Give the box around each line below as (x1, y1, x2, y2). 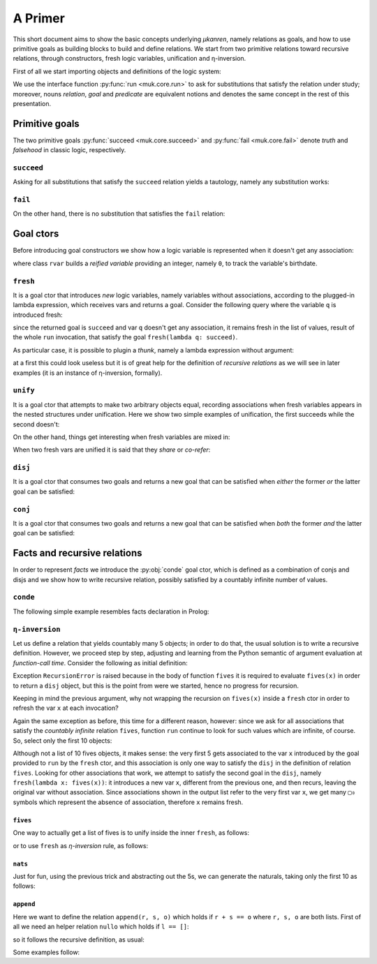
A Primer (13, 10, 66, 26)
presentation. (13, 99, 52, 107)
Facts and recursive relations (13, 547, 142, 559)
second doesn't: (13, 420, 60, 429)
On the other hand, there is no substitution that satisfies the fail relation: (13, 209, 226, 218)
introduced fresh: (13, 311, 63, 319)
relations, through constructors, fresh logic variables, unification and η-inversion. (13, 54, 246, 63)
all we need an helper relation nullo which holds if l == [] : (13, 922, 189, 931)
